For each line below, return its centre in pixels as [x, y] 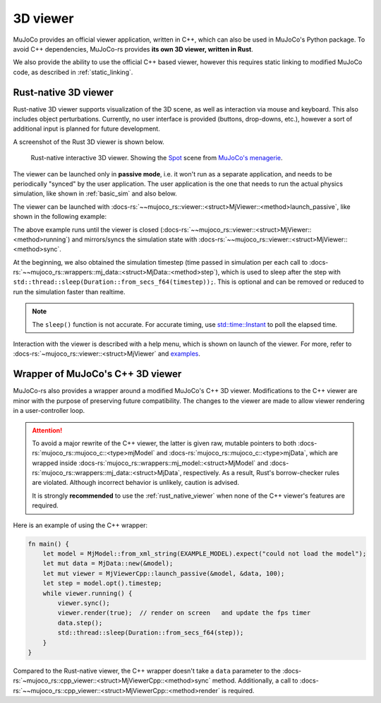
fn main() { [49, 544]
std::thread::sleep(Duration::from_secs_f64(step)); [151, 633]
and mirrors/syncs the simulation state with [134, 239]
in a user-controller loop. [49, 411]
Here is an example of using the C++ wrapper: [80, 525]
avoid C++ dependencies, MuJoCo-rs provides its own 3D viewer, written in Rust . [133, 49]
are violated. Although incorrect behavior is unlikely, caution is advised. [136, 483]
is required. [238, 690]
